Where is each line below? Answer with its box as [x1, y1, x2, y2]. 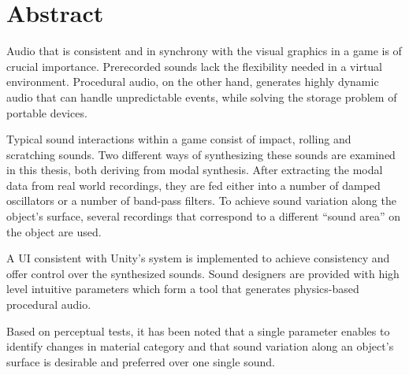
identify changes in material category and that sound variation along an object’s [6, 338, 394, 355]
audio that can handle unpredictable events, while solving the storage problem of [6, 88, 397, 105]
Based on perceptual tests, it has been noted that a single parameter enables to [6, 322, 390, 339]
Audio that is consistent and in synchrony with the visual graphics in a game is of [6, 43, 402, 59]
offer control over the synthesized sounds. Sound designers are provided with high [6, 265, 400, 281]
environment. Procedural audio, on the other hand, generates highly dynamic [6, 73, 379, 90]
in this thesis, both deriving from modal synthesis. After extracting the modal [6, 162, 383, 178]
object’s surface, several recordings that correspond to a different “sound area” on [6, 208, 401, 225]
